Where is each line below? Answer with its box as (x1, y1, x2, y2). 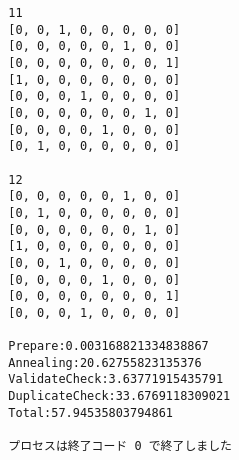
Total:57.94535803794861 (8, 405, 173, 420)
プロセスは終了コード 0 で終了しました (8, 439, 232, 454)
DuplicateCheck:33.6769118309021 (8, 389, 231, 404)
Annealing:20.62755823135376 (8, 355, 202, 370)
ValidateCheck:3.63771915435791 (8, 372, 224, 387)
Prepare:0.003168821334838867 (8, 339, 209, 354)
